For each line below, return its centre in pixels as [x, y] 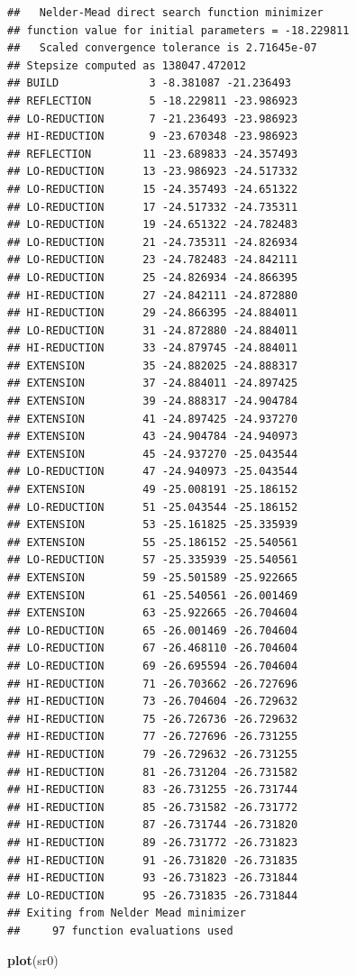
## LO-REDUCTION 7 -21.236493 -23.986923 [153, 119]
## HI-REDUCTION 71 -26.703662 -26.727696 [153, 684]
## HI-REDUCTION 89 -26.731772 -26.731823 [153, 842]
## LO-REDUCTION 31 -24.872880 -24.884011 [153, 330]
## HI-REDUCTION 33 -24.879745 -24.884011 [153, 348]
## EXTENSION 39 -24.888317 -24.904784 [153, 401]
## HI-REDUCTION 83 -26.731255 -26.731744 [153, 790]
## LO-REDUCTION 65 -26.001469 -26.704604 [153, 630]
